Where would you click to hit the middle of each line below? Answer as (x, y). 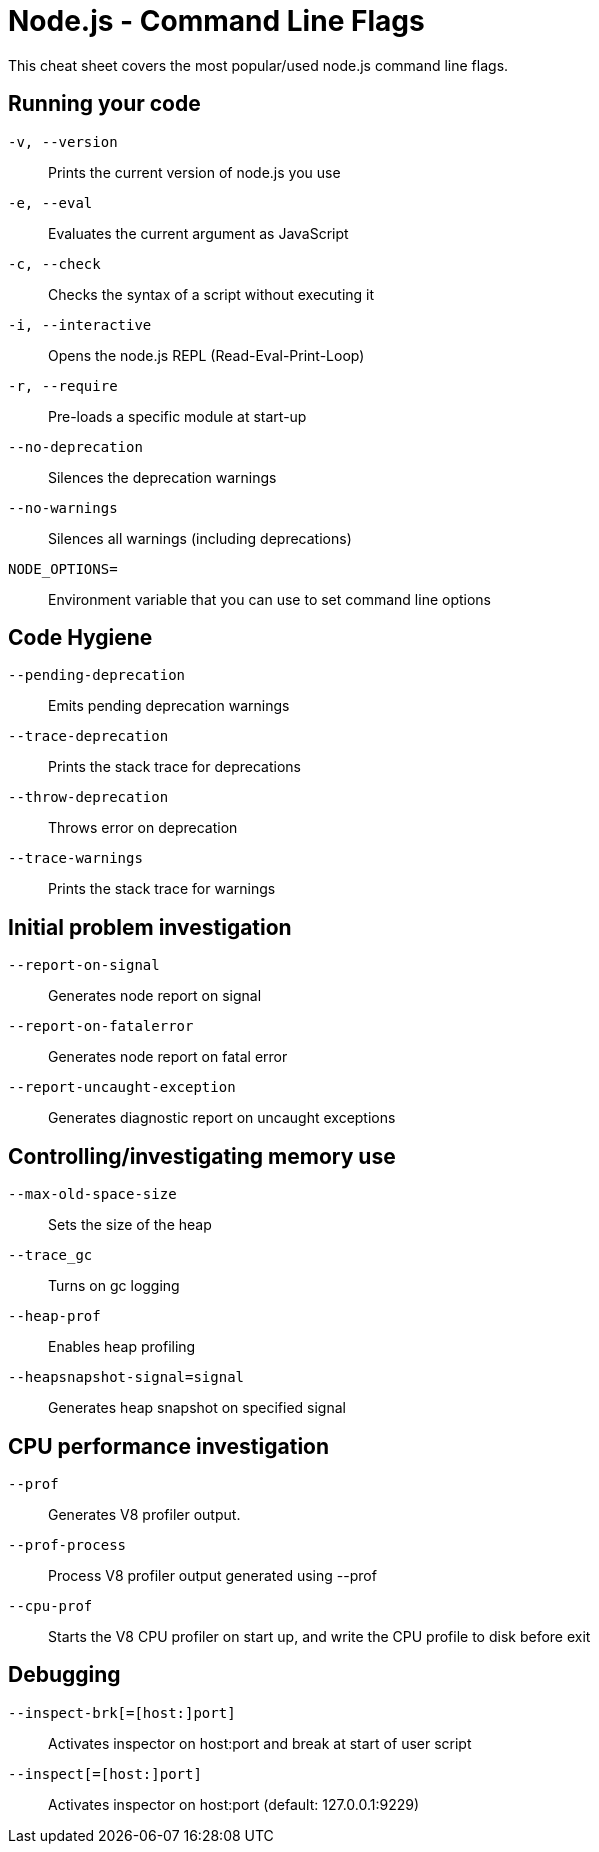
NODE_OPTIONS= (63, 568)
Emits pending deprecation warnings (169, 706)
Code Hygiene (80, 638)
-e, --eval (50, 202)
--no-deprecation (75, 446)
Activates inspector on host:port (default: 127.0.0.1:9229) (234, 1804)
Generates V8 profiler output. (144, 1514)
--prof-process (67, 1544)
